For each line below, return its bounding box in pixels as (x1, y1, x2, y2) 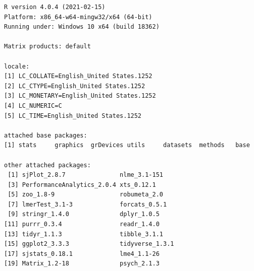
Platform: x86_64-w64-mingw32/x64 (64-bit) (4, 13, 153, 21)
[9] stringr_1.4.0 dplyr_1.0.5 (8, 211, 160, 218)
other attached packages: (4, 161, 91, 169)
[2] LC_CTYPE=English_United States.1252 (4, 82, 145, 90)
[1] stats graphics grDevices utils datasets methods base (4, 142, 250, 149)
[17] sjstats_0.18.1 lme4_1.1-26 (4, 250, 160, 257)
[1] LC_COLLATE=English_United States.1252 (4, 73, 153, 80)
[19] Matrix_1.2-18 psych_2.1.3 (4, 260, 160, 267)
